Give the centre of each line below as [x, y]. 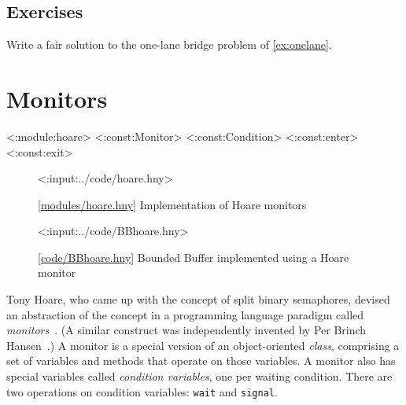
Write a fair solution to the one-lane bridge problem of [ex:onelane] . [169, 44]
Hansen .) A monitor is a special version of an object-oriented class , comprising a [203, 345]
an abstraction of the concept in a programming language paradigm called [185, 314]
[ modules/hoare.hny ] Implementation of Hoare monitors [172, 204]
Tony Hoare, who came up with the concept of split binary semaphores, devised [198, 299]
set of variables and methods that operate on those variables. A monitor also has [201, 361]
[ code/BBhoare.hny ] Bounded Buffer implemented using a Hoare [194, 257]
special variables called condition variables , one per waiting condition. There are [199, 376]
